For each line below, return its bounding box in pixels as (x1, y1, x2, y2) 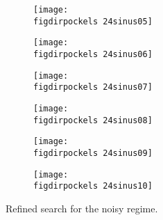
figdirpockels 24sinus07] (33, 82, 153, 93)
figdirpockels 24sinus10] (33, 181, 153, 191)
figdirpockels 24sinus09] (33, 148, 153, 158)
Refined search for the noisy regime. (6, 201, 158, 215)
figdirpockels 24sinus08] (33, 115, 153, 125)
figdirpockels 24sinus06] (33, 49, 153, 59)
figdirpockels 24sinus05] (33, 16, 153, 26)
